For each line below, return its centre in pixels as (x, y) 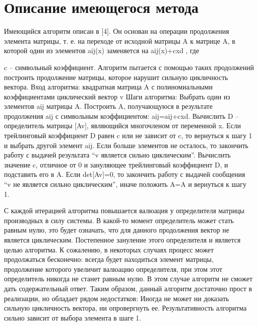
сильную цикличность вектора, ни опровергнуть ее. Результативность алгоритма (125, 308)
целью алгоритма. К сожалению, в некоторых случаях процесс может (109, 249)
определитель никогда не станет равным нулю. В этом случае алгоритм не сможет (128, 279)
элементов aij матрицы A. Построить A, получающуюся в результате (108, 106)
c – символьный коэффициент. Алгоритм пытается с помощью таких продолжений (129, 67)
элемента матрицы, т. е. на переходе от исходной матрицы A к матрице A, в (120, 41)
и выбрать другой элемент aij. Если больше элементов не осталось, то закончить (126, 145)
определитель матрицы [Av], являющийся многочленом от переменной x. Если (123, 125)
